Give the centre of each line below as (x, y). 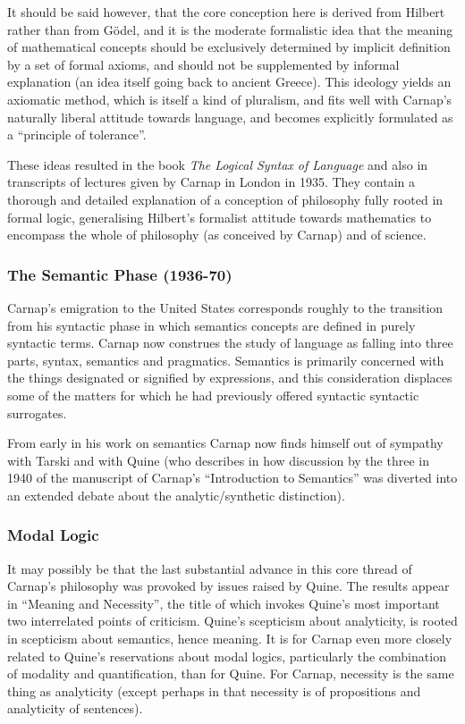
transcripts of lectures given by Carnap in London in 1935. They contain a (211, 182)
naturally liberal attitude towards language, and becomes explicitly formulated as (230, 117)
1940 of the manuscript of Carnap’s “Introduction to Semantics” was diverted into (232, 478)
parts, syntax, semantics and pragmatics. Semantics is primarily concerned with (226, 360)
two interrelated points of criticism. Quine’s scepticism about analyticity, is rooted (232, 621)
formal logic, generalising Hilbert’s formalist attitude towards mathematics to (220, 217)
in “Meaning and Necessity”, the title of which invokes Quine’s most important (224, 603)
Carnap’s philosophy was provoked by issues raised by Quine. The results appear (228, 586)
